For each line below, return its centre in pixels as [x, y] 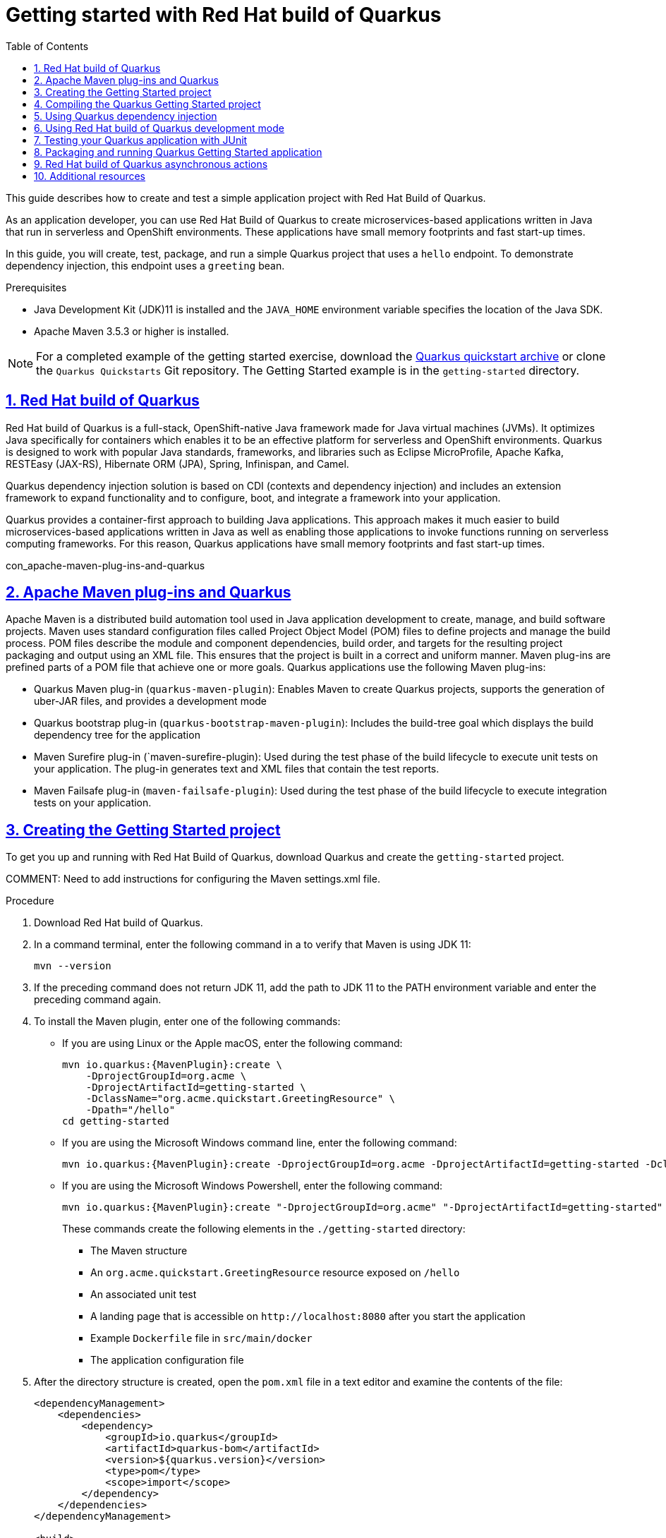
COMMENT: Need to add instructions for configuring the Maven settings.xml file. [193, 879]
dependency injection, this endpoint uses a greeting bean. [145, 265]
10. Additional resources [90, 176]
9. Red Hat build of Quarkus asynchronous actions [151, 164]
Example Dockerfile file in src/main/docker [201, 1338]
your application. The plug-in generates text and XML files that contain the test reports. [237, 769]
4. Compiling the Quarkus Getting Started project [147, 104]
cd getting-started [116, 1121]
